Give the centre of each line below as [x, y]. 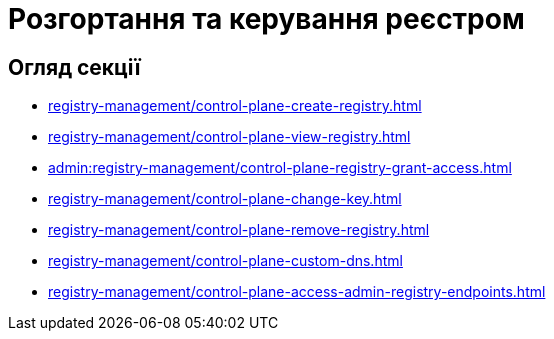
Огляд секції [74, 67]
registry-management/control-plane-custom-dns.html [225, 261]
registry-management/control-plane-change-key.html [225, 199]
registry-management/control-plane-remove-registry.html [239, 230]
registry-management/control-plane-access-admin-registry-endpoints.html [297, 292]
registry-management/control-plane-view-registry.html [229, 137]
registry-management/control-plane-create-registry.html [235, 106]
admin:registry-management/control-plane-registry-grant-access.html [280, 168]
